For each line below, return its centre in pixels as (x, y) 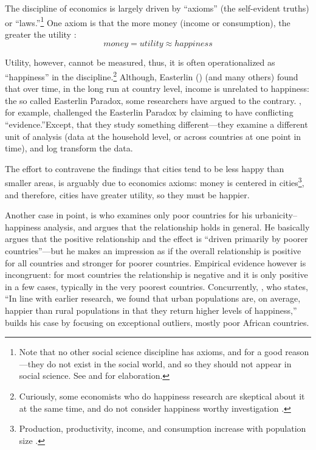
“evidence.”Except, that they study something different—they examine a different (156, 124)
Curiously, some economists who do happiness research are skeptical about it (162, 396)
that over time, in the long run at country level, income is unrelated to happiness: (157, 88)
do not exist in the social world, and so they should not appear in (169, 363)
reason (297, 352)
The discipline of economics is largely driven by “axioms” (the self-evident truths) (157, 8)
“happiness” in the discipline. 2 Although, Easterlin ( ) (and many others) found (152, 76)
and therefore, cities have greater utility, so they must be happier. (127, 194)
